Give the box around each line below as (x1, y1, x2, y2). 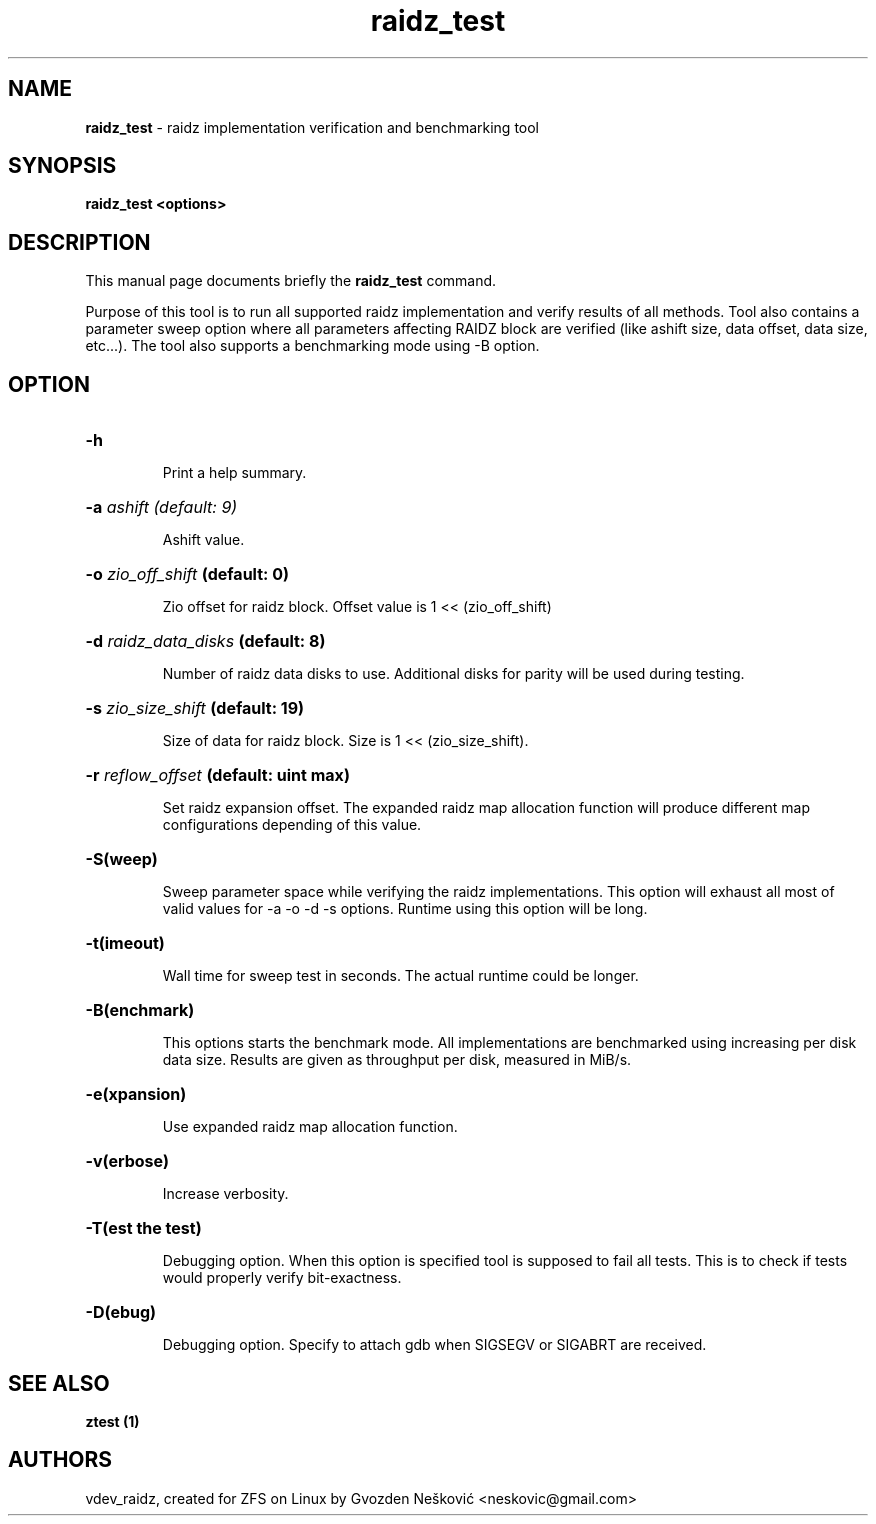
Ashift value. (162, 531, 245, 549)
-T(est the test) (85, 1218, 202, 1239)
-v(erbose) (85, 1151, 169, 1172)
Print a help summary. (162, 464, 307, 482)
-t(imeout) (85, 933, 165, 954)
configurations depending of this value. (162, 816, 422, 834)
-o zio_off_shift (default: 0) (85, 564, 289, 585)
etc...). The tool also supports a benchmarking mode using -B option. (85, 337, 540, 355)
